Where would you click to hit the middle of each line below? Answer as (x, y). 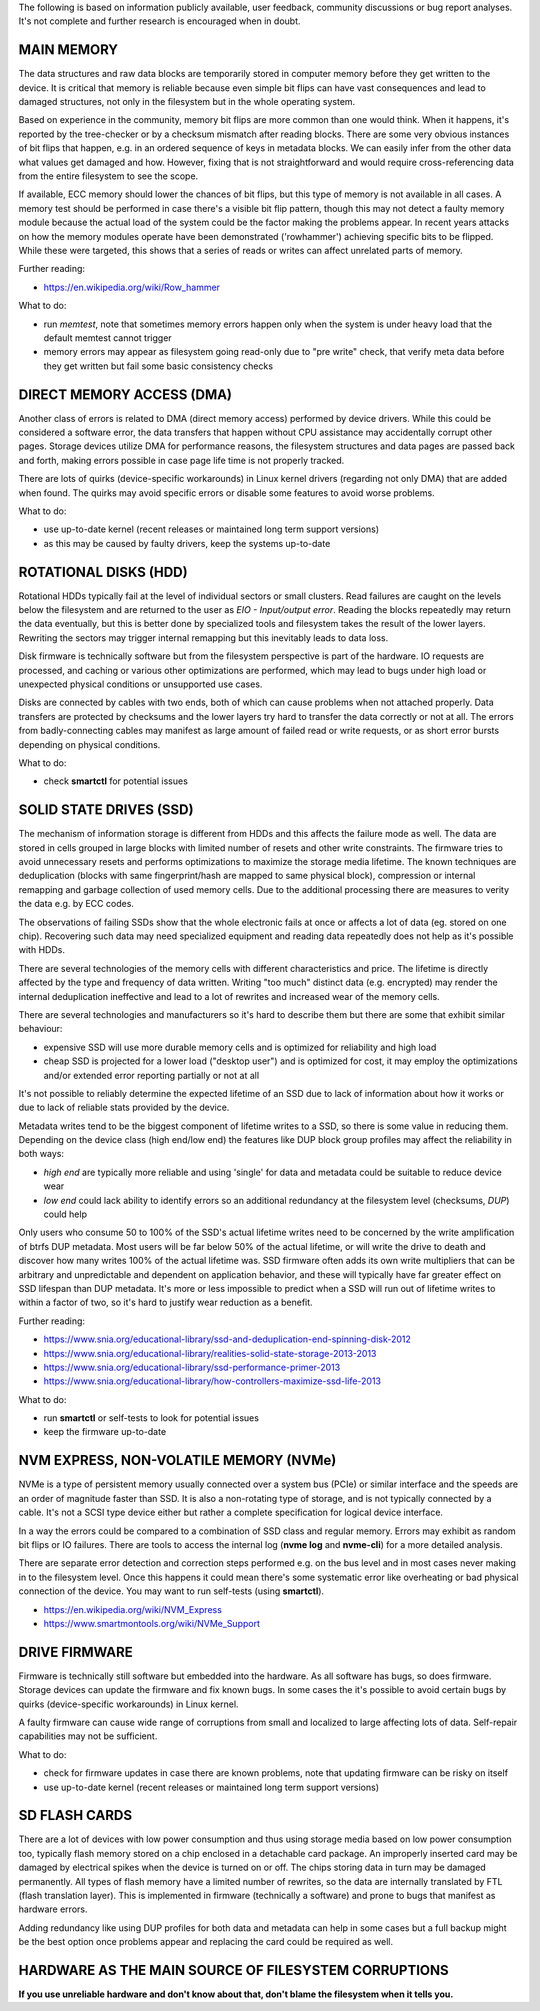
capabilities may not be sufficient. (88, 1736)
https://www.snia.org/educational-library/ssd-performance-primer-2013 (192, 1367)
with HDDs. (41, 950)
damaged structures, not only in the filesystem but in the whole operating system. (187, 102)
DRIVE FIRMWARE (76, 1651)
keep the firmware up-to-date (105, 1432)
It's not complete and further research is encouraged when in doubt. (159, 21)
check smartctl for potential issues (116, 781)
